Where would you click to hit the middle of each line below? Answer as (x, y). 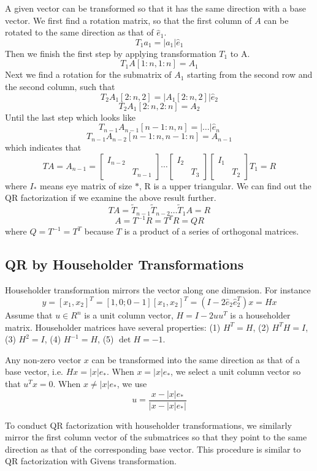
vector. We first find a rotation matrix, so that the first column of (128, 20)
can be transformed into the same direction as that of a (196, 359)
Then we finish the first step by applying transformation (111, 53)
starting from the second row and (250, 74)
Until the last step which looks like (70, 117)
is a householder (260, 315)
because (99, 231)
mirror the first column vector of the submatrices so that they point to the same (156, 437)
